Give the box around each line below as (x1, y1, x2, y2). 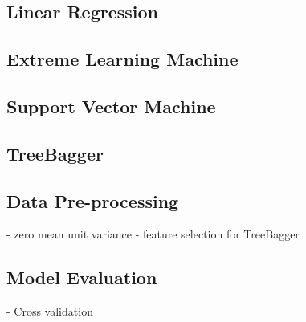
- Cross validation (6, 303, 93, 320)
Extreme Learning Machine (6, 47, 239, 71)
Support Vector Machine (6, 93, 216, 118)
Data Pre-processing (6, 188, 179, 213)
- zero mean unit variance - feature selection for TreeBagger (6, 226, 300, 243)
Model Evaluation (6, 265, 157, 290)
